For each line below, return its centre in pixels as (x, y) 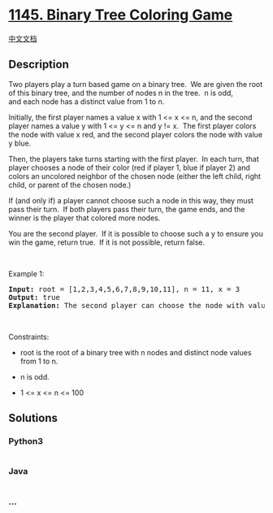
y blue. (20, 143)
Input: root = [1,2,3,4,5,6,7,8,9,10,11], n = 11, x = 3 (124, 289)
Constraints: (29, 337)
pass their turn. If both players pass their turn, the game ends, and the (127, 209)
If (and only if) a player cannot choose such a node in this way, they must (131, 200)
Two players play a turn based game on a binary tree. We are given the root (136, 84)
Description (39, 65)
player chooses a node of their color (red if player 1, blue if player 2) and (129, 167)
